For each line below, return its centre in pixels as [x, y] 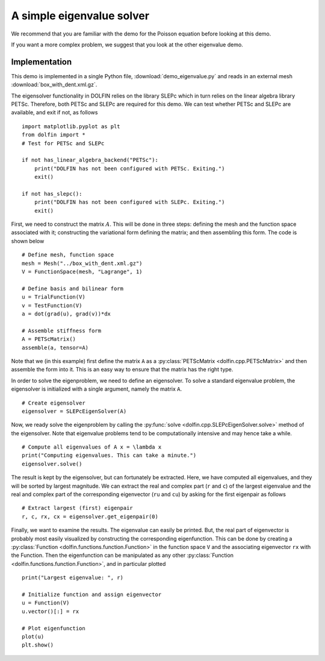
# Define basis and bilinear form [73, 288]
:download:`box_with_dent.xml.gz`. [54, 85]
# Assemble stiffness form [62, 330]
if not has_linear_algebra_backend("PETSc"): [90, 160]
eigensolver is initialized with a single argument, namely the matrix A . [97, 389]
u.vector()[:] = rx [51, 611]
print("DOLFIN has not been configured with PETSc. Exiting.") [129, 168]
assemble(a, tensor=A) [55, 347]
